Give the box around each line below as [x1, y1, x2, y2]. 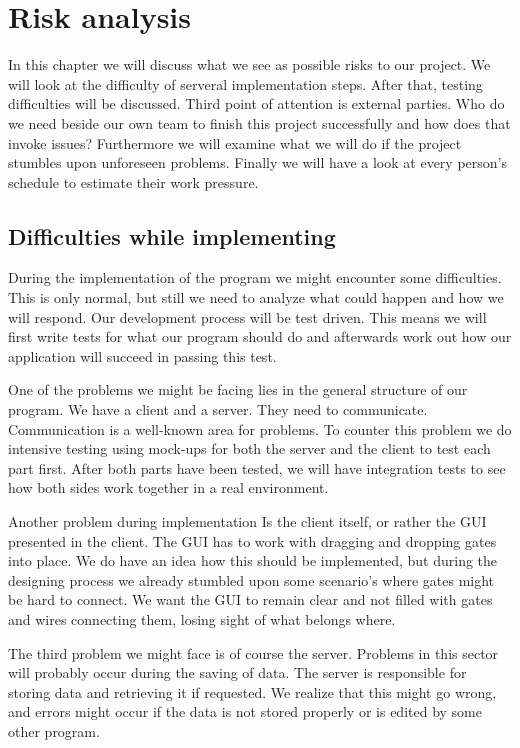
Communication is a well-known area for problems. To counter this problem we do [8, 418, 512, 439]
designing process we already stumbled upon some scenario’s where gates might [8, 569, 495, 590]
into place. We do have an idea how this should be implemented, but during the [8, 550, 498, 571]
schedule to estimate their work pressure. [8, 171, 259, 192]
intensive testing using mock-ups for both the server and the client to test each [8, 438, 491, 459]
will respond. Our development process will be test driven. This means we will [8, 306, 487, 327]
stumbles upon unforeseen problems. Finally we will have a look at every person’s [8, 152, 507, 173]
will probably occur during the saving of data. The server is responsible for [8, 662, 467, 683]
